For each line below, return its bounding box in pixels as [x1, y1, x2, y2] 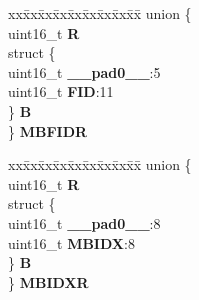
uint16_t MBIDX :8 [8, 232, 135, 253]
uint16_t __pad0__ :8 [8, 212, 161, 233]
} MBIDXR [8, 271, 89, 292]
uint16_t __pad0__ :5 [8, 61, 161, 82]
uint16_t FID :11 [8, 81, 114, 102]
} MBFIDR [8, 120, 88, 141]
